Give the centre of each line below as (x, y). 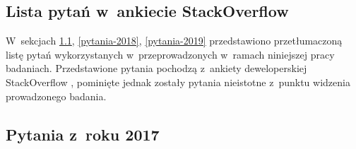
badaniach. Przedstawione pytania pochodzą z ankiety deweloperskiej (156, 68)
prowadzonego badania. (56, 96)
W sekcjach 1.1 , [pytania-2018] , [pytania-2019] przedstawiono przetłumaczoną (174, 41)
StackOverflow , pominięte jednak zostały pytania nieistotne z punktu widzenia (178, 82)
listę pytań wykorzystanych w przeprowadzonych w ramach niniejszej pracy (170, 54)
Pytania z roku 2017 (83, 134)
